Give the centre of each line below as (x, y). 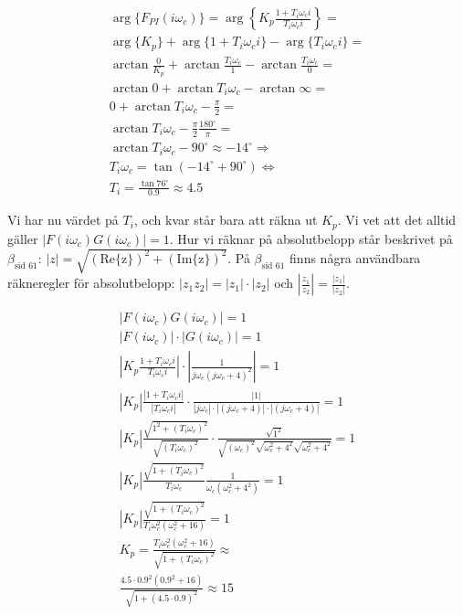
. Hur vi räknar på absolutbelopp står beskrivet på (311, 238)
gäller (23, 238)
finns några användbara (355, 257)
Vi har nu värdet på (63, 220)
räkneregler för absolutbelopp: (91, 283)
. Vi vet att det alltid (397, 220)
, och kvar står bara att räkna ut (226, 220)
